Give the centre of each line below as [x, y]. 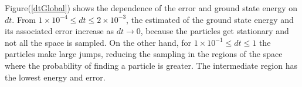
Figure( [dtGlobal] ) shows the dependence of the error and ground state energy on [151, 8]
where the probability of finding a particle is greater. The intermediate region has [151, 65]
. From [24, 19]
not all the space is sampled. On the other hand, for [98, 42]
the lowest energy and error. [55, 77]
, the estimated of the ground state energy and [210, 19]
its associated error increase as [60, 31]
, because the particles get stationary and [215, 31]
